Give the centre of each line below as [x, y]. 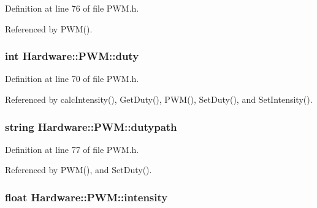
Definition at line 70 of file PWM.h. [72, 79]
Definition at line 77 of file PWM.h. [72, 149]
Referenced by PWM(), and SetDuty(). [78, 170]
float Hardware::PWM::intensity [86, 197]
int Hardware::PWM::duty [72, 56]
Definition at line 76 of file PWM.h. [72, 8]
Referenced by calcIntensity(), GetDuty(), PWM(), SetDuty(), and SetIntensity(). [159, 99]
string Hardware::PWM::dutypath [91, 126]
